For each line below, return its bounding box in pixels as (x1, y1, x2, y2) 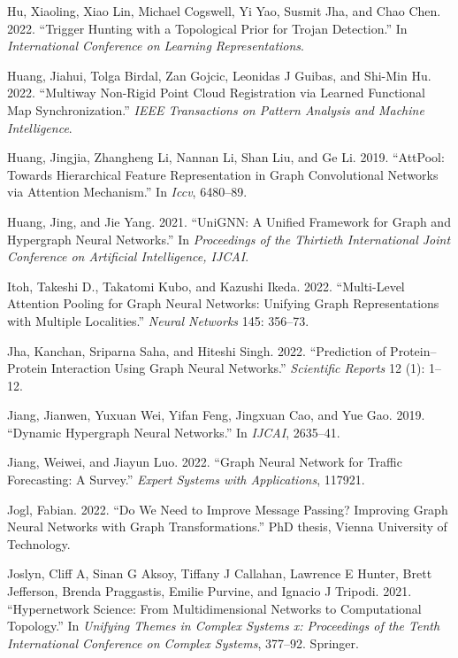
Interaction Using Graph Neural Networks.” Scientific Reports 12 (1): (51, 359, 425, 377)
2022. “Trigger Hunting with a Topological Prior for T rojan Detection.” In (7, 19, 408, 37)
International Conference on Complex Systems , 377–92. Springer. (7, 633, 359, 652)
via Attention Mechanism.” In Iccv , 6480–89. (7, 182, 248, 201)
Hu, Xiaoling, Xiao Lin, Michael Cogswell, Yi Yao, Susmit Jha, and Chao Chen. (7, 2, 441, 19)
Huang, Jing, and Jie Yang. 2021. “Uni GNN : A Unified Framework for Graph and (7, 212, 451, 230)
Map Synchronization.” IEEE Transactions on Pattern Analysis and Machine (7, 100, 424, 119)
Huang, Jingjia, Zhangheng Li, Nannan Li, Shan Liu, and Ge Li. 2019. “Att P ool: (7, 148, 445, 166)
